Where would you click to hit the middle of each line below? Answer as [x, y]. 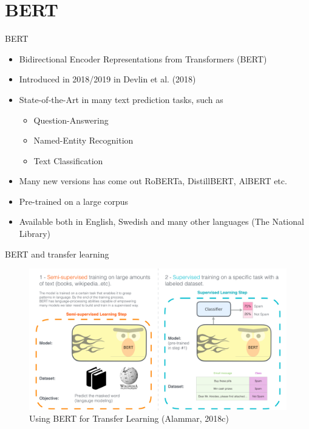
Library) [35, 234]
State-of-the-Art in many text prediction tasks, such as [121, 99]
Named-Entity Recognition [83, 140]
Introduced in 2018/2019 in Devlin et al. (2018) [107, 79]
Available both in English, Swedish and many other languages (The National [161, 221]
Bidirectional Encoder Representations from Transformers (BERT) [143, 58]
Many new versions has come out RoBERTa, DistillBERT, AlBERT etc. [153, 181]
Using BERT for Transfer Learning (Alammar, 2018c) [129, 418]
